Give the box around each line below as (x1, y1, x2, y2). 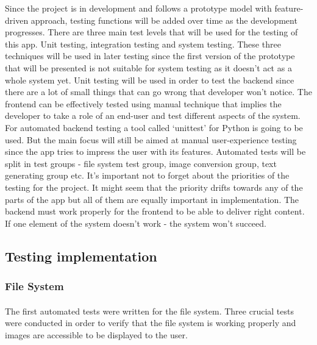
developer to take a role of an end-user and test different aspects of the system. (5, 109, 301, 122)
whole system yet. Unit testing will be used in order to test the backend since (5, 73, 294, 86)
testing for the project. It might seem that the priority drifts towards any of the (5, 180, 303, 193)
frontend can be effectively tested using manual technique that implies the (5, 97, 282, 110)
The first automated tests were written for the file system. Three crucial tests (5, 304, 294, 317)
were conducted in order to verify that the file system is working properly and (5, 316, 296, 329)
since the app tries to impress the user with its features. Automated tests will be (5, 145, 306, 158)
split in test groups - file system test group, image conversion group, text (5, 157, 277, 169)
